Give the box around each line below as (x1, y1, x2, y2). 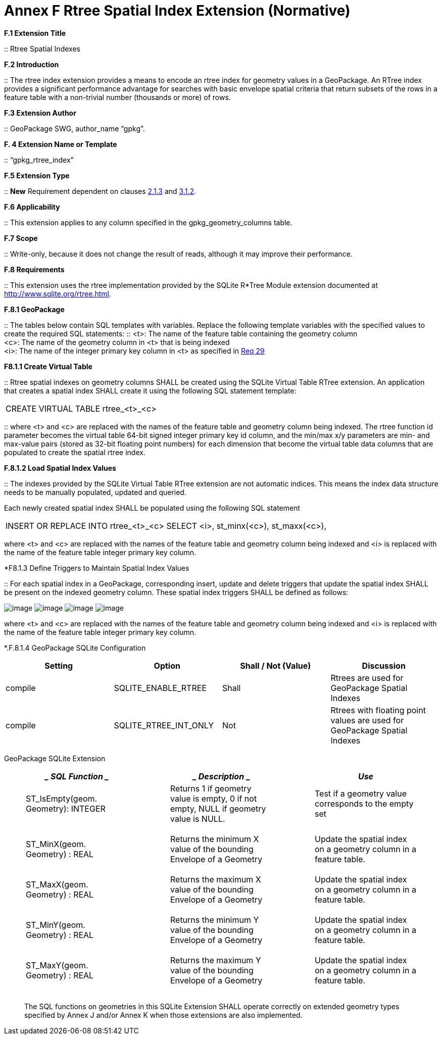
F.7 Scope (4, 233, 38, 242)
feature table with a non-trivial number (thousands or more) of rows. (4, 92, 231, 102)
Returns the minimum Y (170, 914, 259, 925)
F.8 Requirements (4, 265, 65, 274)
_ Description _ (192, 771, 250, 781)
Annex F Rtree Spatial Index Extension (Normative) (4, 2, 351, 19)
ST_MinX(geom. (26, 838, 86, 849)
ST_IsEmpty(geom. (26, 793, 97, 804)
